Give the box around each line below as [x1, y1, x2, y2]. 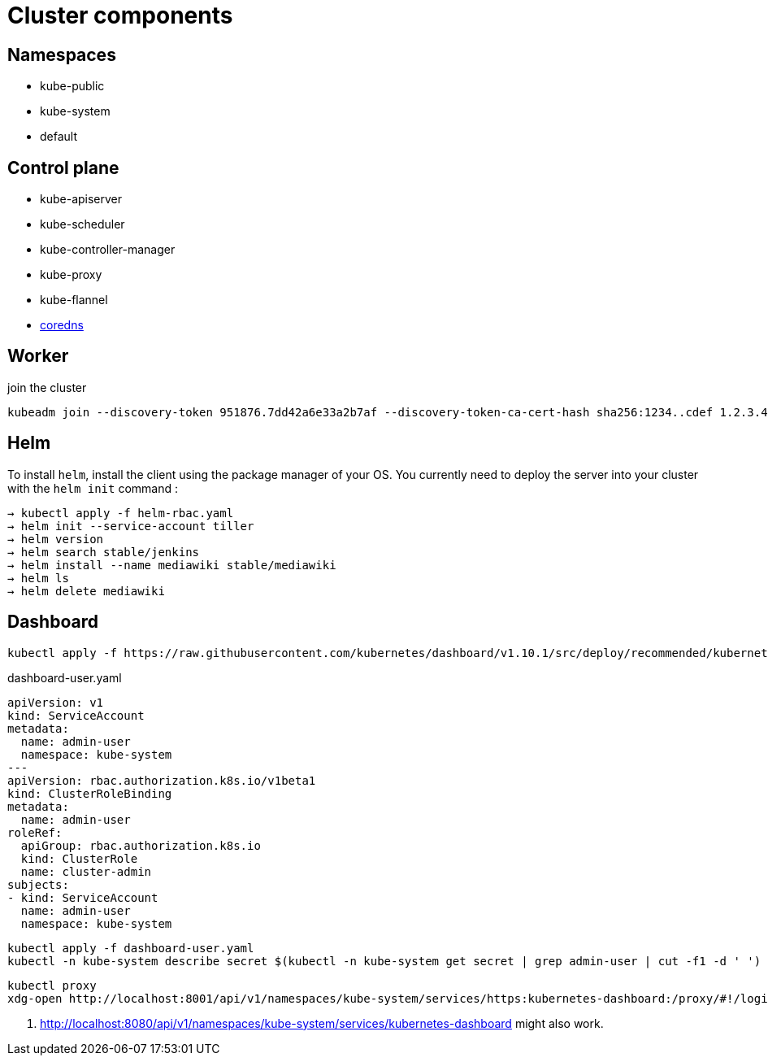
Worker [7, 346, 69, 367]
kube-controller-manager [40, 242, 176, 257]
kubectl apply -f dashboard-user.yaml [7, 941, 254, 955]
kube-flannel [40, 293, 108, 307]
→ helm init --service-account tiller [7, 519, 254, 533]
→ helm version [7, 532, 104, 546]
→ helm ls [7, 571, 69, 585]
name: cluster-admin [20, 864, 152, 878]
